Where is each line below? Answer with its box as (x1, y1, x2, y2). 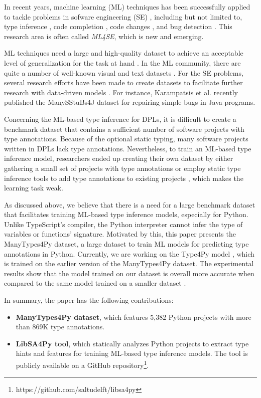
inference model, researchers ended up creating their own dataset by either (4, 153, 233, 163)
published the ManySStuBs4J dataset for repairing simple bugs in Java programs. (4, 97, 255, 107)
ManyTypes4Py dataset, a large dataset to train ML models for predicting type (4, 239, 249, 249)
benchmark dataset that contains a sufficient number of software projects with (4, 123, 244, 134)
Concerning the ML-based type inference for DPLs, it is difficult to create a (4, 113, 236, 124)
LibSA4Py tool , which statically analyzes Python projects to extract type (16, 338, 249, 348)
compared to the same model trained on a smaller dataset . (4, 278, 186, 288)
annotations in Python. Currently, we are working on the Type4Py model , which (4, 248, 254, 259)
